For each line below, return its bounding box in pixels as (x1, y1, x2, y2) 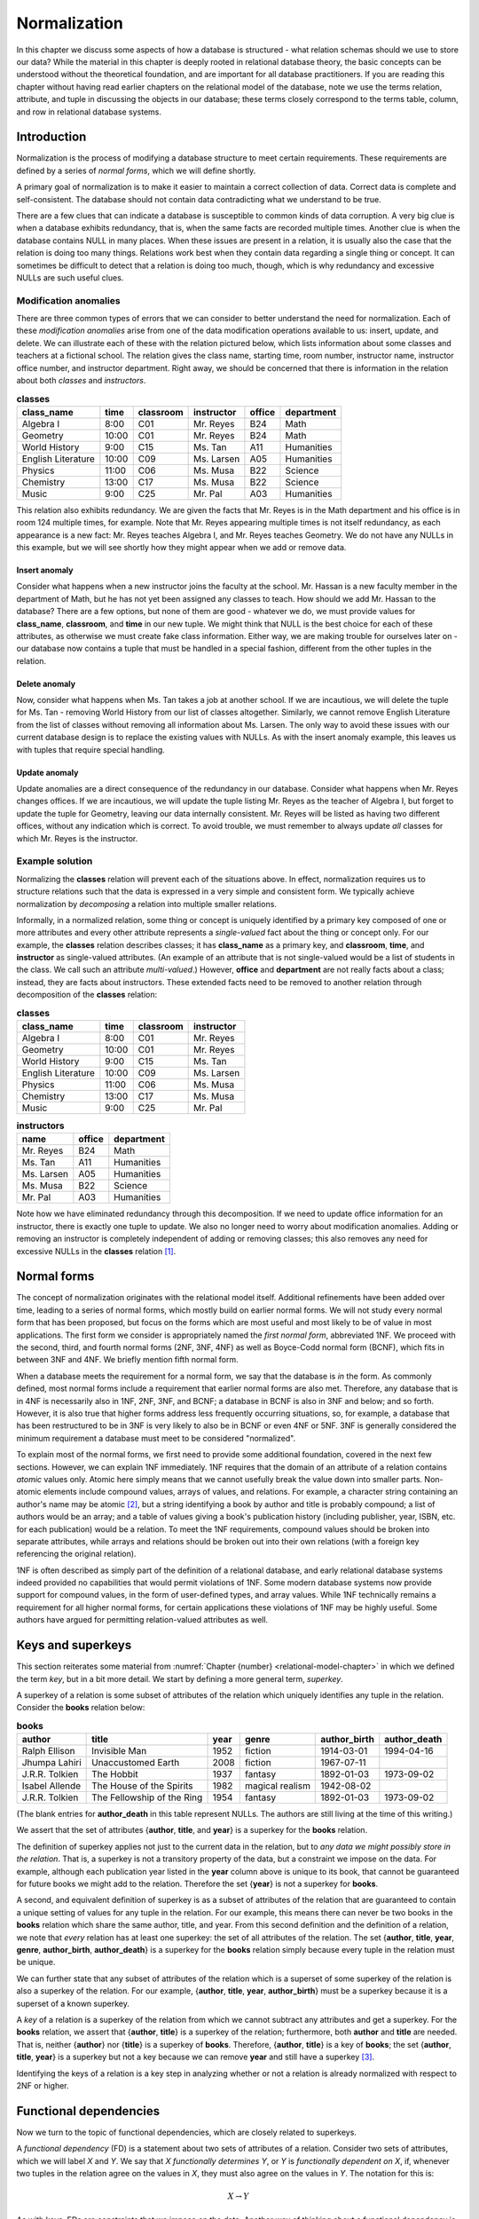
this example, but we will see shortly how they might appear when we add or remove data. (16, 541, 347, 552)
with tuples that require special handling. (16, 744, 166, 754)
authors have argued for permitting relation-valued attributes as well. (16, 1615, 269, 1625)
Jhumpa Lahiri (21, 1757, 82, 1769)
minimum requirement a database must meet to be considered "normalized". (16, 1433, 296, 1443)
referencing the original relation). (16, 1549, 137, 1560)
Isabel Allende (21, 1780, 82, 1792)
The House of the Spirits (91, 1780, 194, 1792)
